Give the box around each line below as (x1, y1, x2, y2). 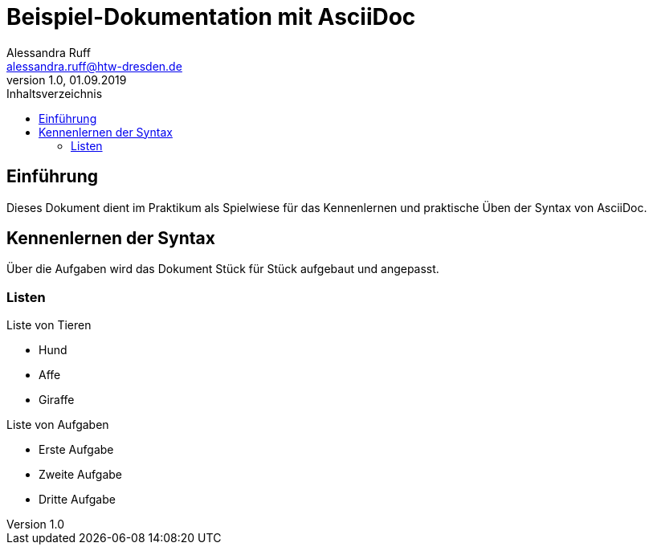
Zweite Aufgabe (39, 467, 122, 482)
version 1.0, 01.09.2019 (6, 72, 127, 87)
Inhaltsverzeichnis (6, 86, 103, 100)
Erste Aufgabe (39, 443, 114, 457)
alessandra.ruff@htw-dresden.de (6, 59, 182, 73)
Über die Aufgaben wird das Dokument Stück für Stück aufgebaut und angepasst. (6, 262, 439, 276)
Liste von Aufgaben (6, 418, 109, 432)
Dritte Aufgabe (39, 492, 116, 507)
